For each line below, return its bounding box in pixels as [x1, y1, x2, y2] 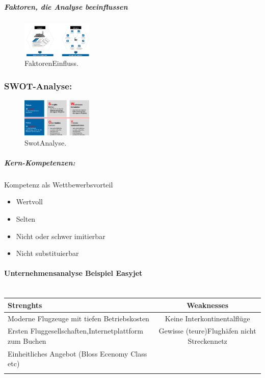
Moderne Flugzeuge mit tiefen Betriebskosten [8, 313, 149, 323]
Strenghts [8, 299, 42, 310]
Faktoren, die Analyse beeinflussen [4, 1, 128, 12]
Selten [16, 214, 36, 224]
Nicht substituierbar [16, 248, 79, 258]
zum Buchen [8, 336, 46, 346]
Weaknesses [187, 299, 228, 310]
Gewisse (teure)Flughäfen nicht [158, 325, 256, 336]
